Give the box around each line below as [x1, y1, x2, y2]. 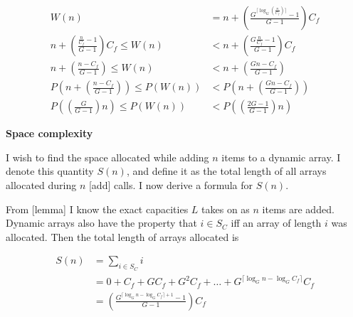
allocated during [6, 177, 77, 192]
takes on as [201, 201, 250, 216]
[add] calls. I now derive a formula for [88, 177, 253, 192]
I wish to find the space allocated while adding [6, 149, 209, 164]
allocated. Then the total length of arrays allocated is [6, 229, 239, 244]
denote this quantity [6, 163, 94, 178]
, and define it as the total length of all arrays [126, 163, 327, 178]
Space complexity [6, 126, 93, 141]
